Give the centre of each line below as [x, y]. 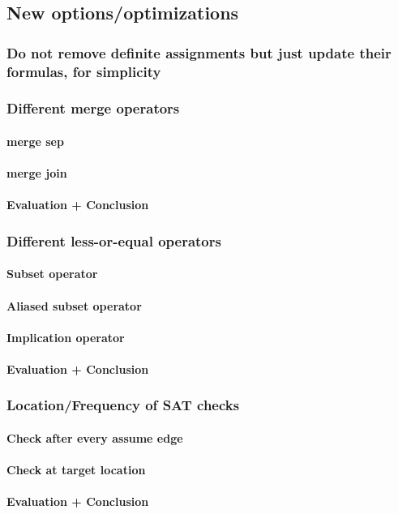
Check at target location [76, 470]
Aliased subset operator [74, 305]
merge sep [35, 141]
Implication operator [66, 337]
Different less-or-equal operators [114, 240]
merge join [37, 173]
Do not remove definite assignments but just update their [199, 52]
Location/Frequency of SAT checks [123, 405]
